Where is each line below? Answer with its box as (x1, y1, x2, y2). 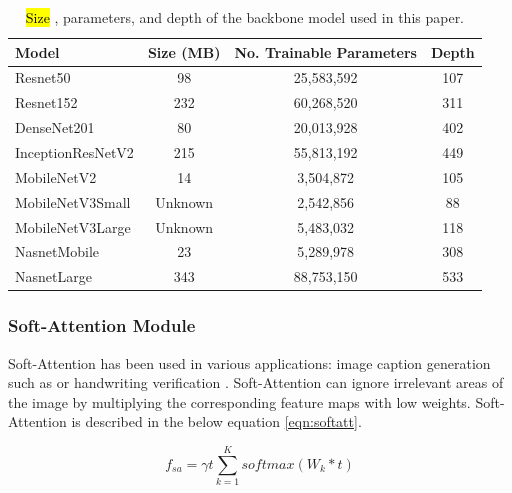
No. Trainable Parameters (234, 41, 417, 62)
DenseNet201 (15, 117, 95, 138)
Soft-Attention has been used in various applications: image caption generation (8, 352, 491, 373)
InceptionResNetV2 (15, 141, 134, 162)
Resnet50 (15, 67, 71, 88)
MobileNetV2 (15, 166, 97, 187)
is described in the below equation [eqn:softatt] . (71, 411, 362, 432)
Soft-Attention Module (8, 313, 196, 338)
